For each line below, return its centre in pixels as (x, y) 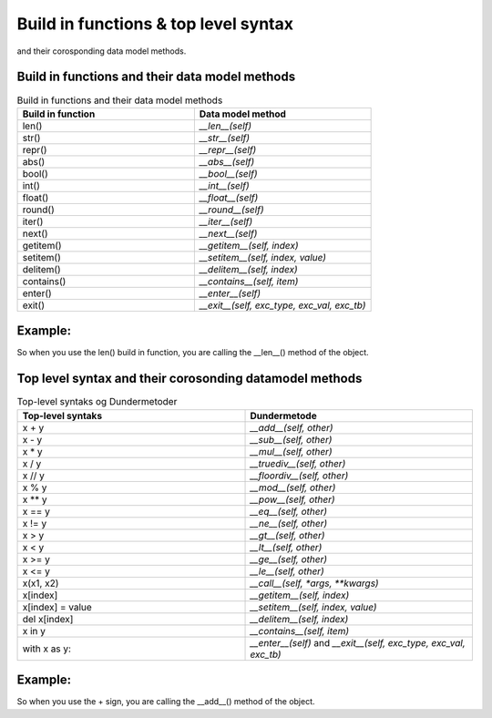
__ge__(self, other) (289, 559)
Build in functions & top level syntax (155, 24)
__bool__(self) (228, 173)
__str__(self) (225, 138)
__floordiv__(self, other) (299, 476)
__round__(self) (231, 210)
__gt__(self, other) (287, 535)
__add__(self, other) (292, 427)
